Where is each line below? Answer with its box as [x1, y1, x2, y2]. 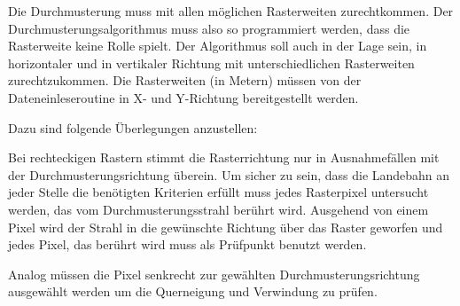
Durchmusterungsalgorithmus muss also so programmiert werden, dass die [8, 19, 410, 37]
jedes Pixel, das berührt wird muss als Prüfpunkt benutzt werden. [8, 235, 367, 254]
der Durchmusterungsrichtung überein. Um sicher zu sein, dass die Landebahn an [8, 165, 450, 184]
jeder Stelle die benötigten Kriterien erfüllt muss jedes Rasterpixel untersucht [8, 183, 429, 201]
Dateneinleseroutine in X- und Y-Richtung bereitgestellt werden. [8, 88, 359, 106]
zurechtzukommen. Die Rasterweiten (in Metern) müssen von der [8, 71, 362, 90]
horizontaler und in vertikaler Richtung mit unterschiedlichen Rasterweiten [8, 53, 415, 72]
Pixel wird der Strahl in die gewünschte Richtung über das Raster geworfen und [8, 217, 443, 236]
